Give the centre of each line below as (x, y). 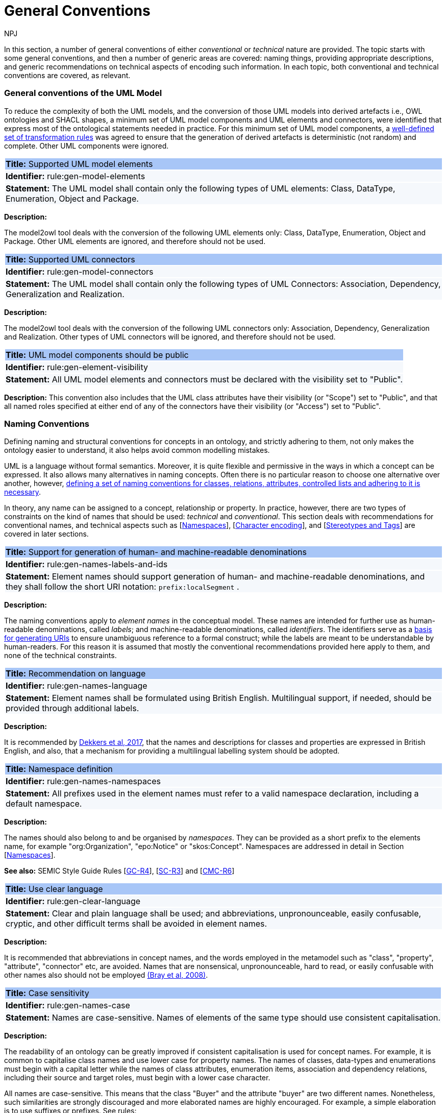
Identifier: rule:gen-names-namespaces (83, 781)
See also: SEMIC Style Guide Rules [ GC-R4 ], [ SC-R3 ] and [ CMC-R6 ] (119, 871)
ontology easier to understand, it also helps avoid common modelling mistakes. (137, 450)
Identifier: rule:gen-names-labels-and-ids (87, 564)
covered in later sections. (46, 534)
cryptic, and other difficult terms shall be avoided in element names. (137, 924)
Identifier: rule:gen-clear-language (73, 901)
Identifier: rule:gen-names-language (77, 686)
